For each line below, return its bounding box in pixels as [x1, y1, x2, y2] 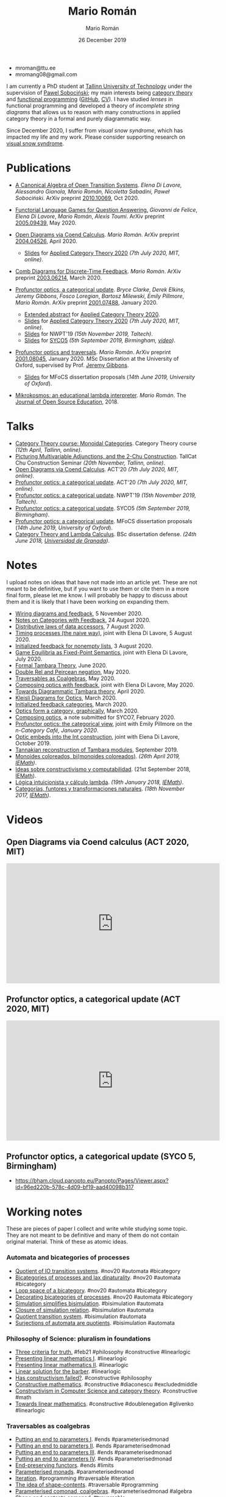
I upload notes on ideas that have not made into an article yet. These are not [6, 578, 198, 585]
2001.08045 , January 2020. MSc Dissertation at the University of [15, 355, 179, 362]
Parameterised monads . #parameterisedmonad [15, 1468, 134, 1476]
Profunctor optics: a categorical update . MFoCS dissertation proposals [15, 517, 192, 524]
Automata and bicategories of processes [6, 1253, 130, 1262]
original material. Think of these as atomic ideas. [6, 1238, 129, 1245]
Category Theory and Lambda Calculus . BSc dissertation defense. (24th [15, 530, 197, 538]
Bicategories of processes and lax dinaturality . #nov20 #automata [15, 1274, 181, 1281]
